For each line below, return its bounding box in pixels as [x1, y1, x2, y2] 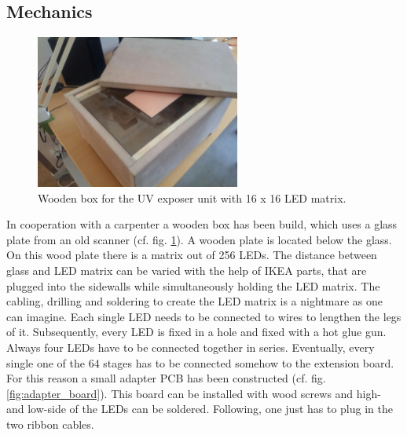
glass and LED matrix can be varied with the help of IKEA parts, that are [6, 261, 367, 278]
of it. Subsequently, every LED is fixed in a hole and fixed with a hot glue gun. [6, 324, 387, 340]
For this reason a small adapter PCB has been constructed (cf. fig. [6, 370, 326, 386]
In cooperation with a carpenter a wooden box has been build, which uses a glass [6, 216, 398, 232]
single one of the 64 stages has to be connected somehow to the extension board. [6, 354, 394, 371]
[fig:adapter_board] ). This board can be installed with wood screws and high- [6, 385, 381, 401]
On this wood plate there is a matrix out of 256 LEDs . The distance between [6, 247, 377, 263]
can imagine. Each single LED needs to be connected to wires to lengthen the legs [6, 308, 401, 324]
